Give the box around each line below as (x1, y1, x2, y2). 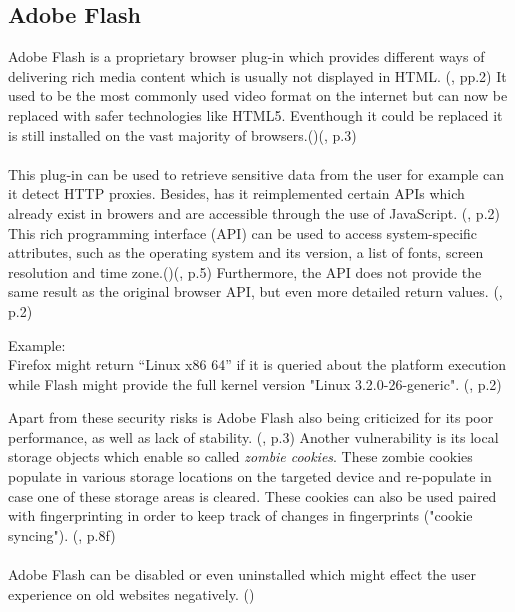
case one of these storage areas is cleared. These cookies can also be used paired (8, 485, 497, 506)
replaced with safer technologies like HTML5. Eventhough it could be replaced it (8, 104, 503, 125)
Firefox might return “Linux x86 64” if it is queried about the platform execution (8, 354, 507, 375)
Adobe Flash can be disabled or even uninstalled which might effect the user (8, 564, 477, 585)
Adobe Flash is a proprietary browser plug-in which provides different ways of (8, 46, 485, 67)
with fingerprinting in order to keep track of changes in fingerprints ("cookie (8, 505, 473, 526)
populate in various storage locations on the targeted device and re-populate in (8, 466, 492, 487)
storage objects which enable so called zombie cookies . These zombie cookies (8, 446, 473, 467)
